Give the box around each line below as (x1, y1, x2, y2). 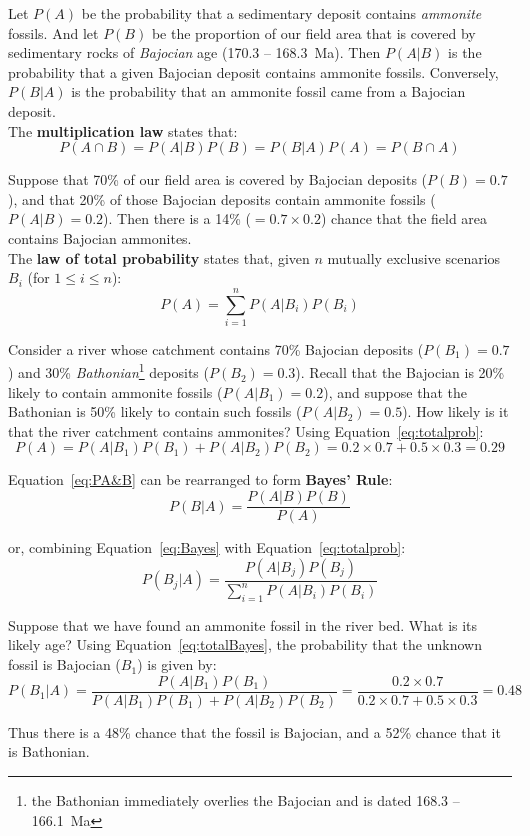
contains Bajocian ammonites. (8, 227, 192, 248)
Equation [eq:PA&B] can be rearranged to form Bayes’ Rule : (8, 469, 393, 490)
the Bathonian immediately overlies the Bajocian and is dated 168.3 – (31, 789, 460, 810)
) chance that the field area (320, 208, 488, 229)
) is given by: (137, 654, 217, 675)
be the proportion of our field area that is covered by (151, 22, 476, 43)
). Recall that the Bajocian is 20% (295, 362, 505, 383)
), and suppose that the (323, 381, 467, 402)
